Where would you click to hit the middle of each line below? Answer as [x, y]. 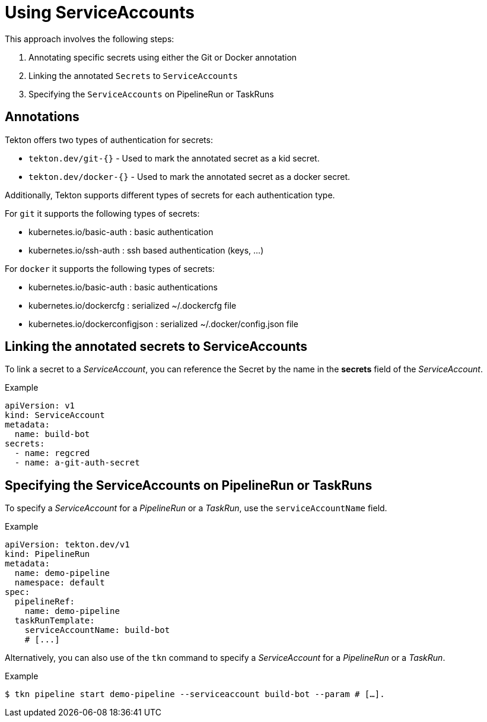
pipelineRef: [45, 602]
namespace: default [60, 583]
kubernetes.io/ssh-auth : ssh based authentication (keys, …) [146, 250]
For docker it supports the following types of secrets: [110, 268]
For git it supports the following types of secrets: [102, 213]
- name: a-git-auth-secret [77, 463]
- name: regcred [52, 453]
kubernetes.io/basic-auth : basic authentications [123, 287]
